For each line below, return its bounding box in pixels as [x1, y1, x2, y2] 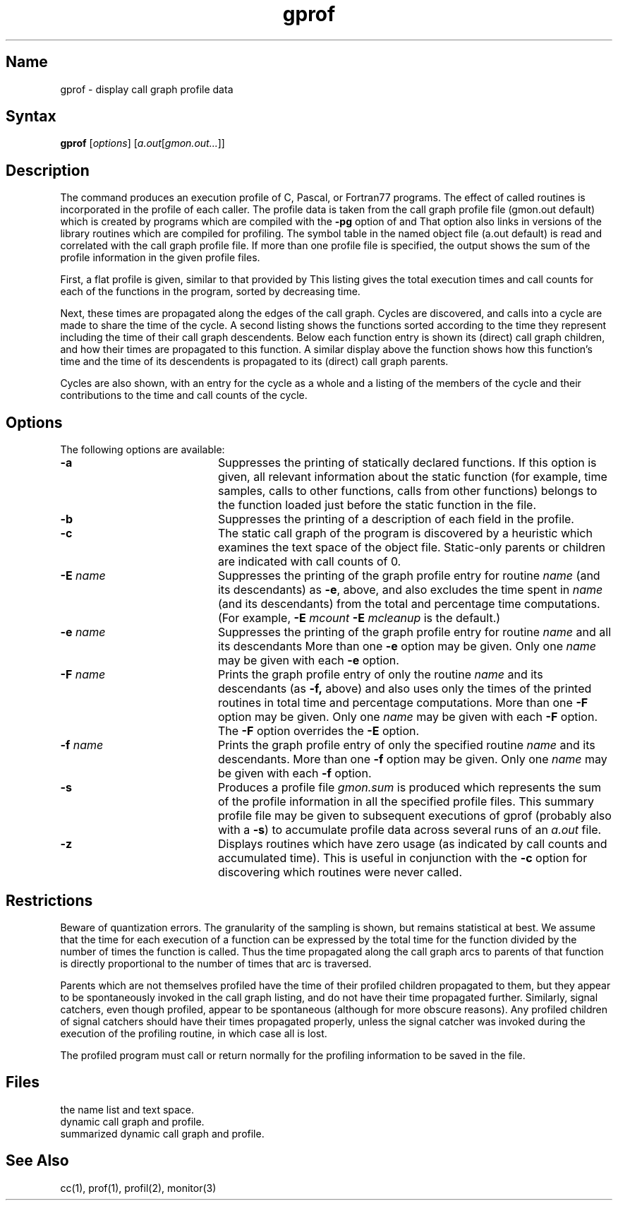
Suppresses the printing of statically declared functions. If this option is [217, 455, 597, 470]
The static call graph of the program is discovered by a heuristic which [217, 526, 593, 541]
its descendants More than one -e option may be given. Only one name [217, 639, 596, 654]
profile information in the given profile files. [60, 251, 260, 264]
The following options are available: [60, 443, 225, 456]
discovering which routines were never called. [217, 865, 462, 880]
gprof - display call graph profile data [60, 83, 234, 95]
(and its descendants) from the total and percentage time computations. [217, 597, 600, 611]
